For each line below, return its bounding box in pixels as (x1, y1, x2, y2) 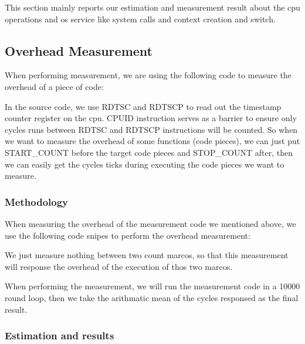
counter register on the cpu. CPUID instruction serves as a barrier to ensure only (5, 112, 297, 124)
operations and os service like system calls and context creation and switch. (5, 12, 276, 25)
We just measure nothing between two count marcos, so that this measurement (5, 249, 289, 261)
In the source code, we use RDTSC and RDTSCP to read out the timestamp (5, 100, 282, 112)
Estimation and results (5, 328, 114, 343)
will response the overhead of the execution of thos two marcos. (5, 260, 233, 272)
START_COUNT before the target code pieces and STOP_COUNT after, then (5, 146, 293, 158)
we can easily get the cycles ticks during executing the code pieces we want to (5, 158, 284, 170)
